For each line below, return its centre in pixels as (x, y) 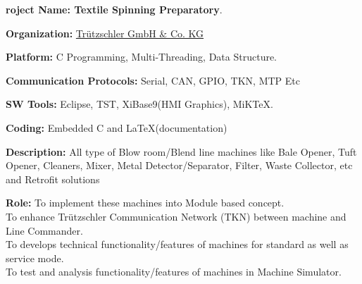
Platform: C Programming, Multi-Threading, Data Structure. (142, 57)
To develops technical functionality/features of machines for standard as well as (177, 244)
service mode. (35, 258)
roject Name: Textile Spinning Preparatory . (114, 9)
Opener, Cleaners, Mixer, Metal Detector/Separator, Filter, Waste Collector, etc (179, 165)
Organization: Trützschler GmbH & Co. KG (105, 33)
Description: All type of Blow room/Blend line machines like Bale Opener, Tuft (181, 151)
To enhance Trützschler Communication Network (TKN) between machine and (176, 216)
